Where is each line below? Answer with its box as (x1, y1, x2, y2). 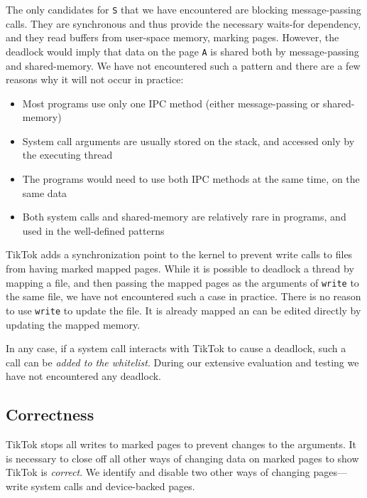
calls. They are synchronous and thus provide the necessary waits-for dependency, (6, 16, 361, 31)
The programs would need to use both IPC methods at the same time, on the (22, 171, 360, 186)
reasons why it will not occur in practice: (6, 72, 184, 87)
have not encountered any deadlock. (6, 369, 161, 383)
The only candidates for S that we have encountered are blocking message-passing (6, 2, 361, 16)
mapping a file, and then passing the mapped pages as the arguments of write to (6, 275, 359, 290)
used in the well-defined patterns (22, 223, 165, 238)
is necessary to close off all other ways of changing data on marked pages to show (6, 450, 359, 465)
